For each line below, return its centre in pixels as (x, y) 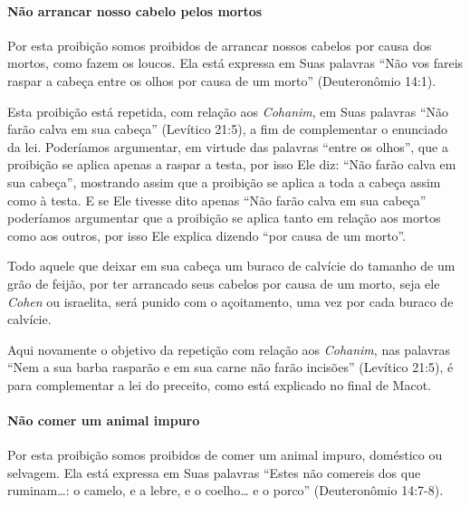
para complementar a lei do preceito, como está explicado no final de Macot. (219, 384)
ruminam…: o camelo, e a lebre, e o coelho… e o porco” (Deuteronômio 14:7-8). (225, 490)
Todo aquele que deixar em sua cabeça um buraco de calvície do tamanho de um (231, 266)
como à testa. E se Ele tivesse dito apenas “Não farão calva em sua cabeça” (217, 200)
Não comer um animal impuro (104, 420)
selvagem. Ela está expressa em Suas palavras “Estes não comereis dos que (214, 472)
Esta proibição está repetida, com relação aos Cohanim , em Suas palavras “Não (228, 111)
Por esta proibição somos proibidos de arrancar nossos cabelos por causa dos (220, 45)
